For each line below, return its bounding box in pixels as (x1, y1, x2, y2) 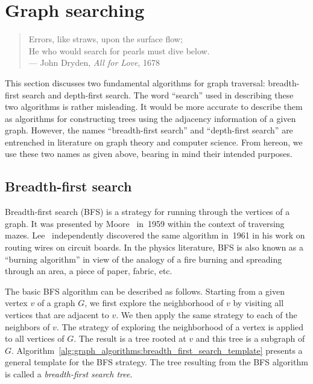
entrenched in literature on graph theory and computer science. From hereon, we (5, 135, 303, 148)
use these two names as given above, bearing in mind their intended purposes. (5, 147, 292, 160)
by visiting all (233, 296, 284, 309)
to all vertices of (5, 332, 65, 345)
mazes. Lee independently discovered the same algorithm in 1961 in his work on (5, 229, 305, 242)
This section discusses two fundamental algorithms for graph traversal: (5, 76, 265, 89)
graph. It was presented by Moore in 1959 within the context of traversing (5, 217, 285, 229)
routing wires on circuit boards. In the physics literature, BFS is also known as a (5, 241, 304, 254)
